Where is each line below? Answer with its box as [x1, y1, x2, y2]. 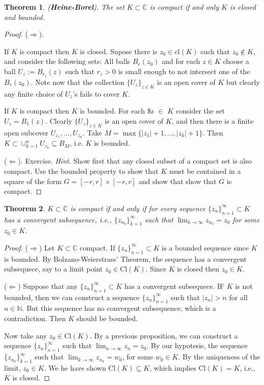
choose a [223, 56, 249, 66]
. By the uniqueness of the [178, 351, 260, 362]
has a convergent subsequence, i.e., [4, 214, 112, 224]
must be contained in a [169, 165, 241, 176]
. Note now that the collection [31, 76, 125, 87]
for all [229, 291, 248, 302]
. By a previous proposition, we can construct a [90, 330, 238, 341]
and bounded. [4, 11, 45, 22]
